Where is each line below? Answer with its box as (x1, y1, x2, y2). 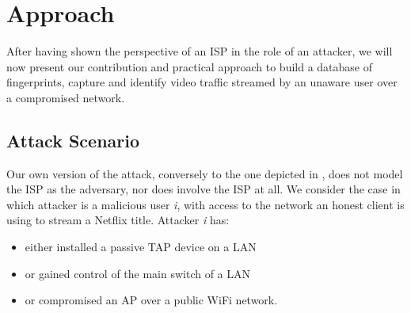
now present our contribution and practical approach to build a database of (6, 58, 373, 74)
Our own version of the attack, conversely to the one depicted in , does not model (6, 165, 403, 181)
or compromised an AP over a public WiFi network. (25, 292, 278, 308)
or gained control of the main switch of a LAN (25, 265, 251, 281)
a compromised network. (6, 89, 125, 105)
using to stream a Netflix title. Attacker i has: (6, 212, 230, 228)
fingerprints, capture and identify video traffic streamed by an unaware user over (6, 74, 398, 90)
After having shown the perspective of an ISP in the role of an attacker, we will (6, 43, 393, 59)
